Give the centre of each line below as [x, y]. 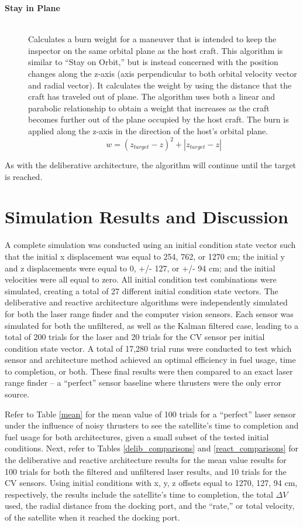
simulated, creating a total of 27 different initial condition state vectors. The [142, 290]
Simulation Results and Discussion [147, 217]
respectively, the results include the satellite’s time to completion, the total [139, 494]
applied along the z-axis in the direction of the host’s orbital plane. [148, 130]
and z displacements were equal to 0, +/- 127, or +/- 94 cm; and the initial [140, 268]
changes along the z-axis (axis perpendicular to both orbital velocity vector [163, 73]
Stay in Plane [32, 8]
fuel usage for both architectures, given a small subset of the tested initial [137, 436]
